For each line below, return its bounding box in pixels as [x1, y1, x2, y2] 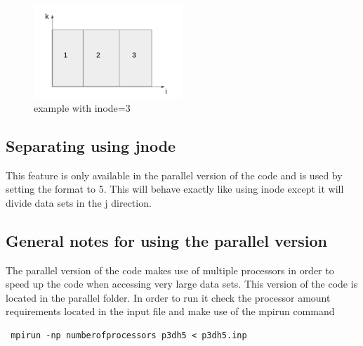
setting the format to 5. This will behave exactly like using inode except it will [6, 181, 344, 196]
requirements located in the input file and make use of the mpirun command [6, 304, 335, 319]
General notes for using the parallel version [6, 229, 327, 251]
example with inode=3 [34, 100, 131, 115]
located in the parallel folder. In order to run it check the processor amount [6, 290, 331, 305]
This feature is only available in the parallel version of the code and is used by [6, 167, 343, 182]
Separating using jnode [6, 134, 176, 156]
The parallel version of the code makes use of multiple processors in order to [6, 262, 334, 277]
